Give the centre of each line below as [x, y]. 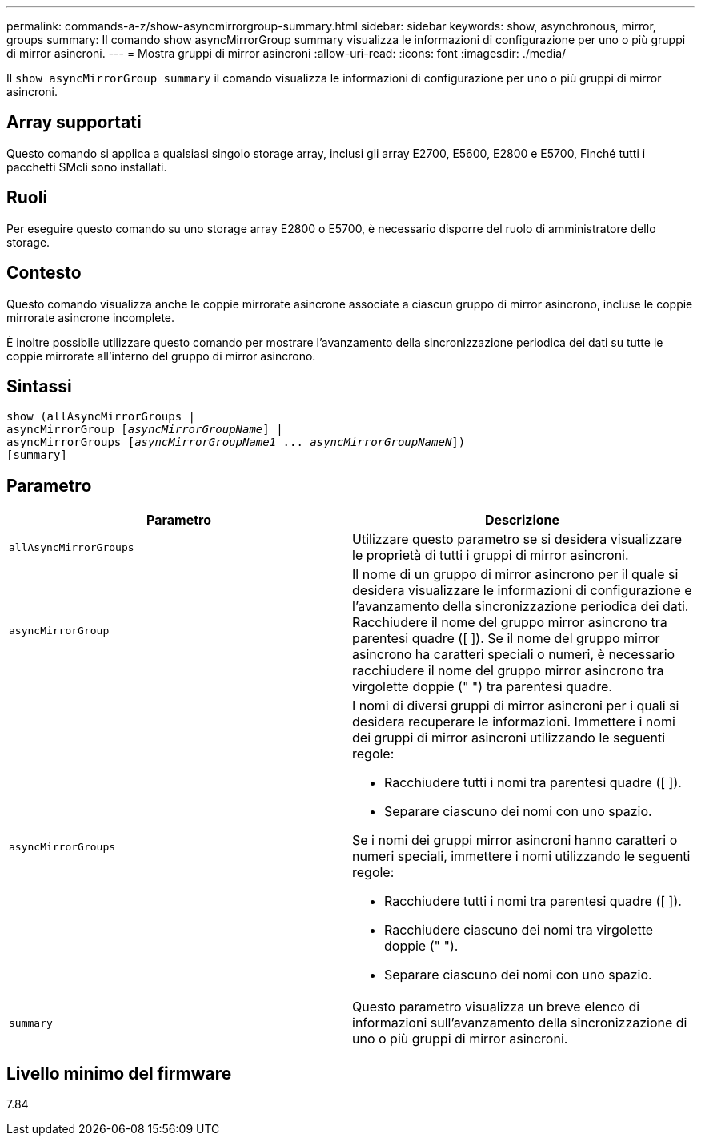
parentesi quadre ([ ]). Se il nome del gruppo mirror [506, 639]
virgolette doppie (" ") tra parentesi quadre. [482, 687]
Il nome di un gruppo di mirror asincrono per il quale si [515, 575]
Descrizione [522, 520]
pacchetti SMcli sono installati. [87, 167]
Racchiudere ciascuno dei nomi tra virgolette [519, 930]
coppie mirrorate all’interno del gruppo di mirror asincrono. [161, 356]
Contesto [44, 273]
